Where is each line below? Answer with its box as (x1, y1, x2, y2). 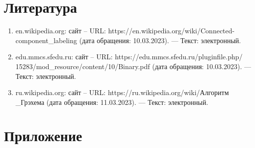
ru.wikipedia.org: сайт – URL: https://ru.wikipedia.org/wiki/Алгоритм (15, 87, 229, 98)
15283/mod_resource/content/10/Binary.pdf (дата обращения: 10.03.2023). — (15, 61, 251, 71)
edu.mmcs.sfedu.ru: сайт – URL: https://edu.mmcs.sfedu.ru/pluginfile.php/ (15, 51, 243, 62)
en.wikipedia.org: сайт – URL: (15, 25, 106, 36)
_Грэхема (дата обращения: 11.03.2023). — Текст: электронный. (15, 97, 208, 107)
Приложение (4, 125, 82, 146)
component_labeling (15, 35, 77, 45)
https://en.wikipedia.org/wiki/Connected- (108, 25, 235, 36)
